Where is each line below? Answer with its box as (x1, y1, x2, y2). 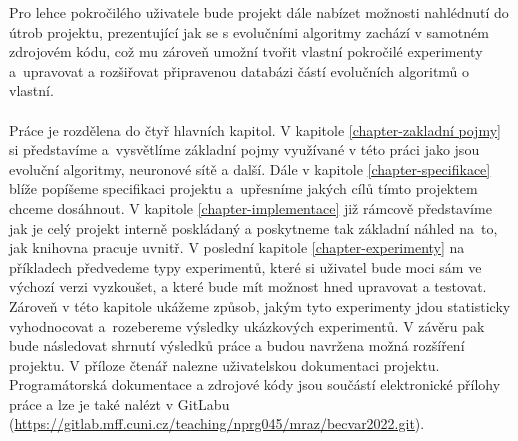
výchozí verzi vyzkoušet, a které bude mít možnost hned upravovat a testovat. (9, 276, 487, 297)
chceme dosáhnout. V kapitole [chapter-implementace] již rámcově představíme (9, 197, 492, 218)
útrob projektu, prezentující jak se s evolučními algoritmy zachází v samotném (9, 21, 489, 42)
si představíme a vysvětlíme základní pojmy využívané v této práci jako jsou (9, 139, 480, 160)
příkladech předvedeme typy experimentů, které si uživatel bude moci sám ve (9, 256, 482, 277)
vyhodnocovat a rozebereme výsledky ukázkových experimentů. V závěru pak (9, 315, 485, 336)
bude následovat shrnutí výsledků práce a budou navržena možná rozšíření (9, 335, 465, 356)
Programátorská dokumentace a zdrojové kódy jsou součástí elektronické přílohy (9, 374, 501, 395)
